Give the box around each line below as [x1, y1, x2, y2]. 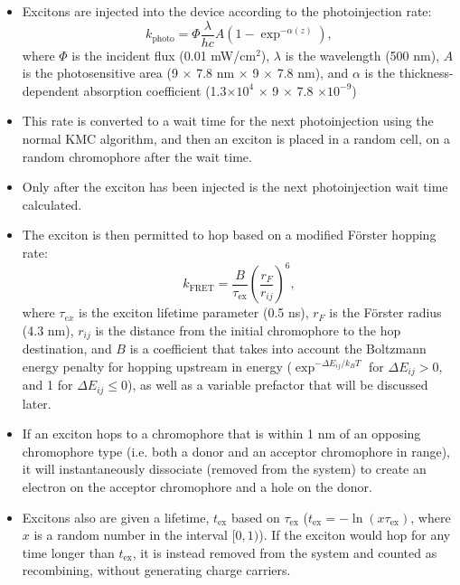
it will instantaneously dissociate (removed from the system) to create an [22, 459, 427, 478]
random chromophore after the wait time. [22, 146, 252, 165]
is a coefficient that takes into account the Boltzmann [129, 339, 427, 358]
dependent [22, 80, 80, 99]
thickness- [399, 63, 454, 82]
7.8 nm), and [277, 63, 349, 82]
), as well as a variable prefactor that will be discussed [127, 375, 428, 394]
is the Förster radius [329, 303, 442, 322]
